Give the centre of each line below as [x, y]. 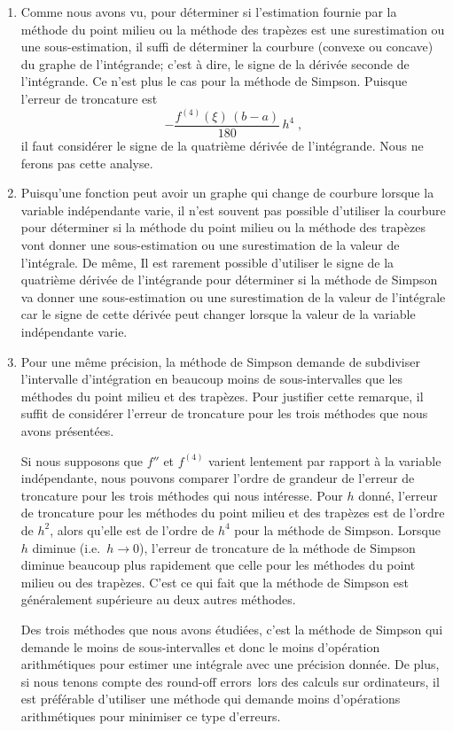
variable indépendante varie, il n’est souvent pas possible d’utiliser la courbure [233, 210]
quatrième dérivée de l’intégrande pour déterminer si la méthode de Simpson [229, 280]
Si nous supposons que [82, 460]
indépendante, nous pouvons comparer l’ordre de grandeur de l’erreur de [218, 478]
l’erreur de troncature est [89, 98]
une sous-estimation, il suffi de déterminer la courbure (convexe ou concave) [227, 47]
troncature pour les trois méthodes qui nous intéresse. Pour [182, 495]
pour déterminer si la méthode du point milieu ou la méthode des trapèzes [223, 227]
